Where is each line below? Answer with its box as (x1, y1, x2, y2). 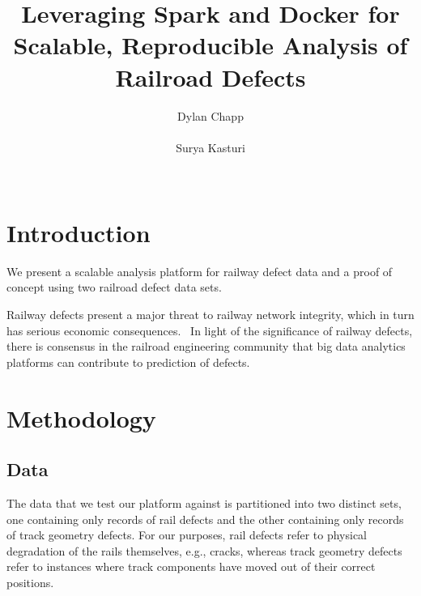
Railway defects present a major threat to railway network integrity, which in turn (6, 306, 415, 322)
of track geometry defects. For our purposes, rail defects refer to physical (6, 526, 367, 543)
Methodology (6, 401, 156, 434)
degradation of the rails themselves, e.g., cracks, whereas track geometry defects (6, 542, 402, 559)
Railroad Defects (115, 60, 306, 93)
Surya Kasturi (176, 138, 245, 155)
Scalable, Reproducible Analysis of (13, 28, 408, 62)
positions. (6, 573, 54, 590)
